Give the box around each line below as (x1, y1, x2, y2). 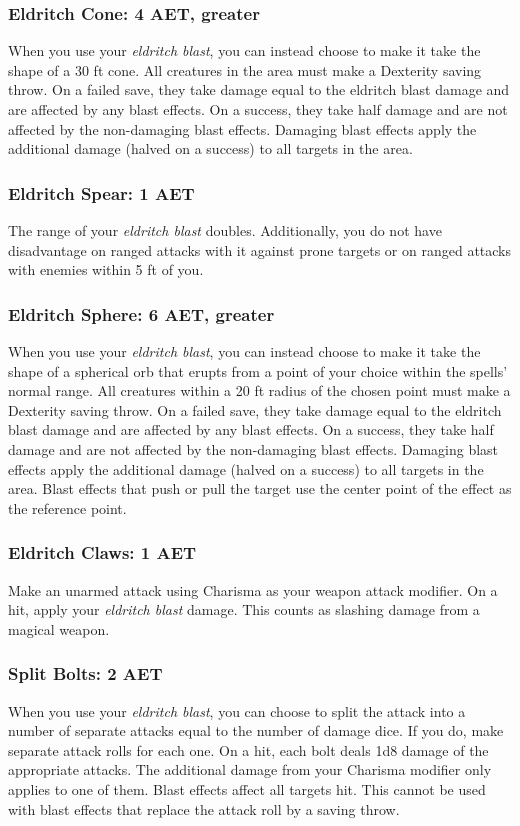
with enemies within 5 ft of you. (8, 259, 204, 280)
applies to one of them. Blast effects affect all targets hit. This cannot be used (8, 778, 486, 799)
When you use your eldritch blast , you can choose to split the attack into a (8, 700, 466, 721)
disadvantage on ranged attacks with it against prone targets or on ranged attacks (8, 239, 512, 260)
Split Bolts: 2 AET (8, 661, 163, 686)
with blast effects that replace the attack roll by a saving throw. (8, 798, 400, 819)
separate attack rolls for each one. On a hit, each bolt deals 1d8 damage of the (8, 739, 489, 760)
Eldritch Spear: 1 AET (8, 180, 195, 205)
